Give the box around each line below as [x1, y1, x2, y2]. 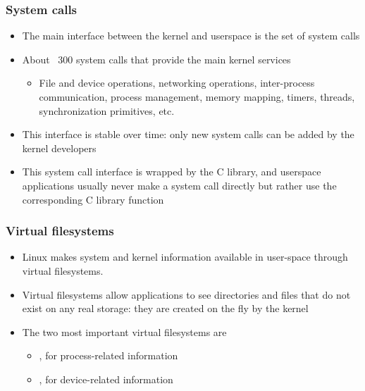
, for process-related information [39, 348, 178, 363]
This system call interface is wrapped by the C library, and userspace [22, 164, 321, 179]
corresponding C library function [22, 192, 164, 206]
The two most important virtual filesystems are [22, 324, 227, 339]
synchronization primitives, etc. [39, 103, 175, 118]
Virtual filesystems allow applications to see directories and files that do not [22, 287, 351, 302]
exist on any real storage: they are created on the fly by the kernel [22, 301, 309, 316]
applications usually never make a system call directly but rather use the [22, 178, 337, 192]
